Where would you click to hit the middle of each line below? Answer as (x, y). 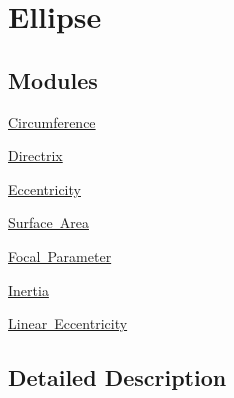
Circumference (52, 121)
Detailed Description (117, 377)
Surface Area (48, 222)
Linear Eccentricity (68, 323)
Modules (53, 79)
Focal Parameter (60, 255)
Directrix (35, 155)
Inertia (28, 289)
